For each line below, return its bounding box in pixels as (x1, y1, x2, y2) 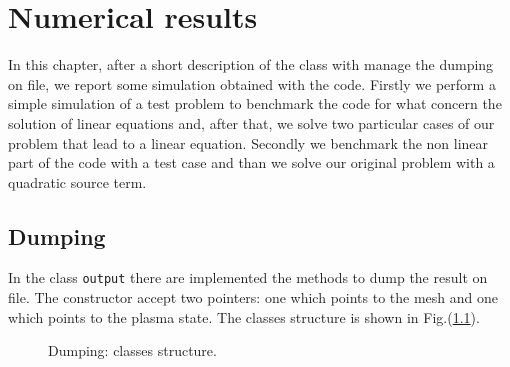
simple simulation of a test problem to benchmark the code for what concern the (8, 93, 502, 114)
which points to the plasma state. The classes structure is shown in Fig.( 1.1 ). (8, 306, 480, 327)
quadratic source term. (8, 171, 147, 192)
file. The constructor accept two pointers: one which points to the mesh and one (8, 287, 498, 308)
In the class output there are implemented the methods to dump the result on (8, 267, 488, 288)
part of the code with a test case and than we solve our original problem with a (8, 152, 495, 173)
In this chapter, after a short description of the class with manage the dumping (8, 54, 494, 75)
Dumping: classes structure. (48, 340, 217, 361)
